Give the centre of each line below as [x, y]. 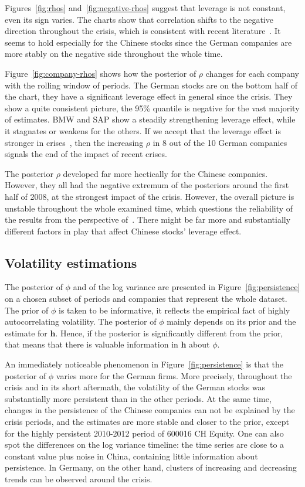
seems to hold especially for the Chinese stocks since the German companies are [148, 42]
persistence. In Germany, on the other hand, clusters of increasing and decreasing [151, 467]
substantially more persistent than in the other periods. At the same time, [138, 398]
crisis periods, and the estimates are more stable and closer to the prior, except [147, 422]
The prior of [27, 310]
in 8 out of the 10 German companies [220, 142]
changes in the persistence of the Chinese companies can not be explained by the [150, 410]
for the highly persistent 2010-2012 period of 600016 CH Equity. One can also [144, 433]
